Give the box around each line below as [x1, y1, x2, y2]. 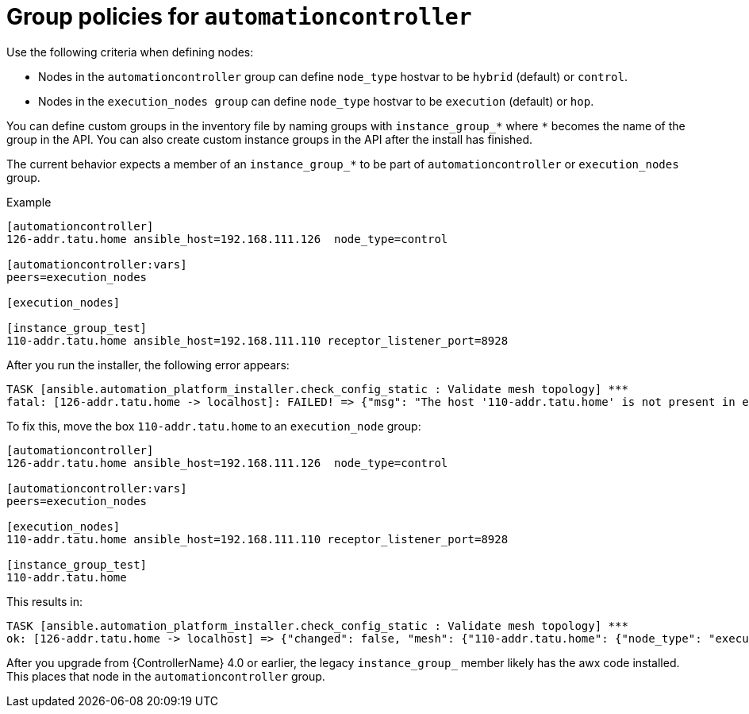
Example [6, 195, 52, 209]
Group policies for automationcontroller [6, 3, 472, 30]
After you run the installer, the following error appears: [6, 357, 290, 372]
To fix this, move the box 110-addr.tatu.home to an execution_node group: [6, 419, 421, 433]
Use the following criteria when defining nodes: [6, 44, 254, 59]
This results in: [6, 594, 83, 608]
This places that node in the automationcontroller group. [6, 669, 325, 683]
